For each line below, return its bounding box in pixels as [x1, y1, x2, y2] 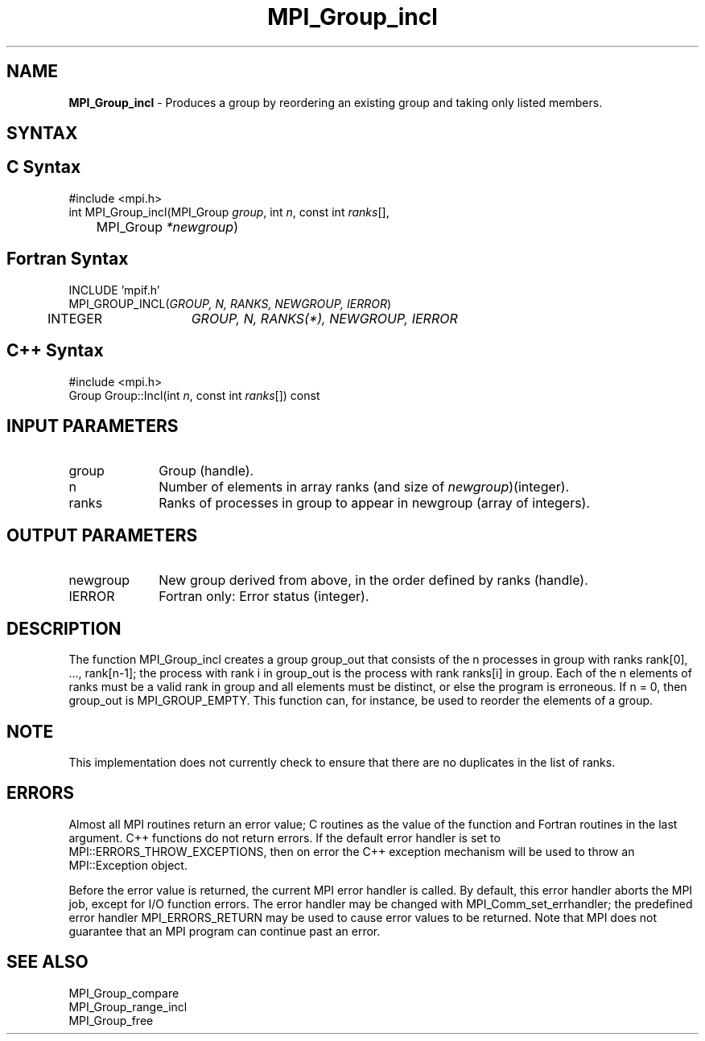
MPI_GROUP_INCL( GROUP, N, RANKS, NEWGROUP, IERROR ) [68, 296, 392, 311]
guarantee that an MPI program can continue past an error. [68, 924, 381, 938]
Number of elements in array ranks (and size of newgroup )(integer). [159, 479, 570, 496]
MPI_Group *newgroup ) [96, 218, 238, 235]
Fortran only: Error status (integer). [159, 588, 369, 605]
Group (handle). [159, 463, 254, 479]
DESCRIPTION [6, 618, 122, 639]
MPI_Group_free [68, 1013, 154, 1027]
